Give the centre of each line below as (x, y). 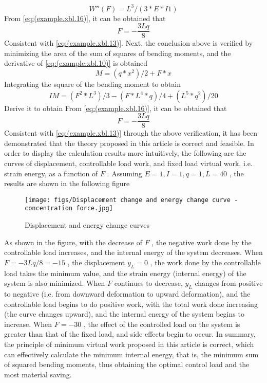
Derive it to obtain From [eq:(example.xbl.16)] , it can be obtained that (116, 108)
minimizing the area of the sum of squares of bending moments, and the (118, 53)
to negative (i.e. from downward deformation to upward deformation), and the (127, 294)
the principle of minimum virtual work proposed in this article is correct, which (129, 344)
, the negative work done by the (202, 242)
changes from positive (229, 283)
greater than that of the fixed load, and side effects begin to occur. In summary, (130, 334)
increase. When (28, 324)
